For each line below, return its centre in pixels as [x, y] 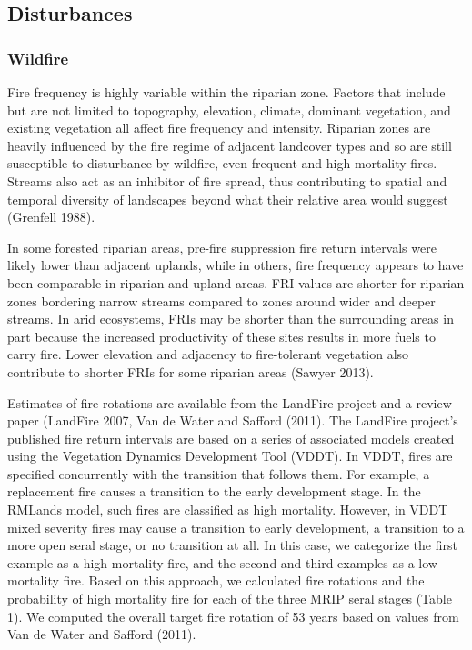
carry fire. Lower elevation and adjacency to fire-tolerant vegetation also [208, 354]
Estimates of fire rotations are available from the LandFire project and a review [230, 402]
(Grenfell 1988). [51, 217]
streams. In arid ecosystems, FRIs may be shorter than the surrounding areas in [231, 319]
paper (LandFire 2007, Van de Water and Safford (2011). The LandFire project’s [233, 420]
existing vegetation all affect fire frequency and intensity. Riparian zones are [219, 128]
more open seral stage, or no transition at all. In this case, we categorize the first [232, 545]
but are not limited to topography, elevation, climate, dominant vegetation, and [229, 110]
